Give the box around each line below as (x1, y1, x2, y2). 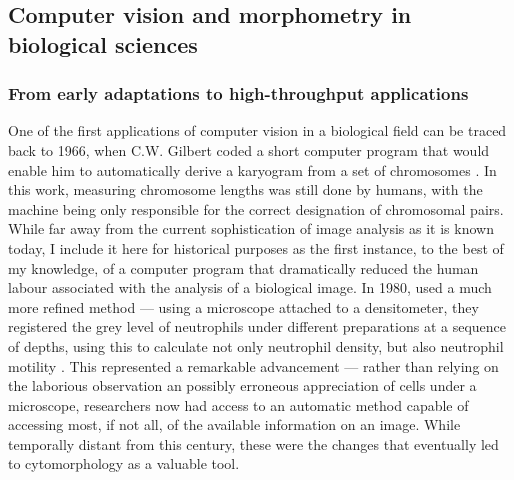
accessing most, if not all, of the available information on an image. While (8, 414, 461, 435)
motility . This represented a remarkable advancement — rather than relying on (8, 355, 499, 376)
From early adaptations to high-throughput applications (8, 81, 469, 106)
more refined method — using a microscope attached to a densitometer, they (8, 296, 479, 317)
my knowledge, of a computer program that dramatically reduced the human (8, 257, 479, 278)
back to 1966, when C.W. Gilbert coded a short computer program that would (8, 139, 490, 160)
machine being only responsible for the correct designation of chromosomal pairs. (8, 198, 504, 219)
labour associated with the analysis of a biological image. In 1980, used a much (8, 277, 492, 298)
